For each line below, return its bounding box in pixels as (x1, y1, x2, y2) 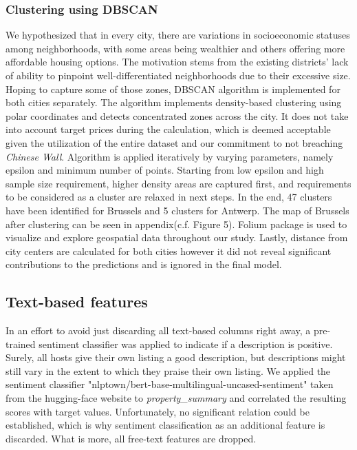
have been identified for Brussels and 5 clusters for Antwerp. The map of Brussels (6, 203, 349, 217)
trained (6, 336, 36, 351)
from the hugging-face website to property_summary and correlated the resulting (6, 391, 347, 405)
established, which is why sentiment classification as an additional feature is (6, 418, 325, 432)
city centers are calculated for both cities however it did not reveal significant (6, 243, 332, 258)
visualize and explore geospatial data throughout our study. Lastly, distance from (6, 230, 348, 245)
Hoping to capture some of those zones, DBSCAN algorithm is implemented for (6, 81, 340, 96)
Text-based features (6, 291, 148, 312)
